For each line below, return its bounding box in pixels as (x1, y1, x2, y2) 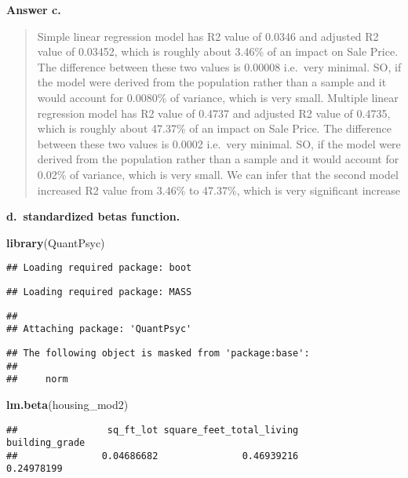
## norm (6, 374, 68, 385)
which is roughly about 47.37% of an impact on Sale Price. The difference (37, 120, 392, 137)
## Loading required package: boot (6, 262, 192, 274)
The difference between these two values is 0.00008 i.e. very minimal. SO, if (37, 58, 402, 75)
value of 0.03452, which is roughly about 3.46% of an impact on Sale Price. (37, 43, 399, 60)
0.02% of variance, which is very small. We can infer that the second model (37, 166, 399, 182)
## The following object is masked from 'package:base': (6, 347, 310, 359)
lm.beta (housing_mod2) (6, 396, 129, 412)
